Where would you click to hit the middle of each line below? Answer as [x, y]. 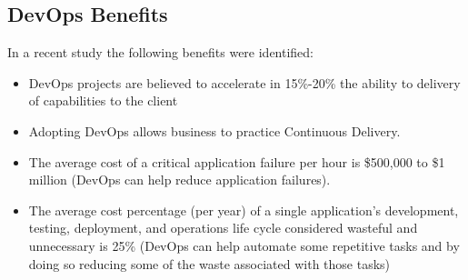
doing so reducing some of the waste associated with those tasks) [209, 263]
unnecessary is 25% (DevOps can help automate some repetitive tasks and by [244, 245]
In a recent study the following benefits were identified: [161, 52]
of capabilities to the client [103, 100]
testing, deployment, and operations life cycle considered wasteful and [223, 228]
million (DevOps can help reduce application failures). [179, 180]
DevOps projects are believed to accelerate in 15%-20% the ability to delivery [244, 82]
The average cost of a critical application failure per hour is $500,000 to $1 [237, 161]
